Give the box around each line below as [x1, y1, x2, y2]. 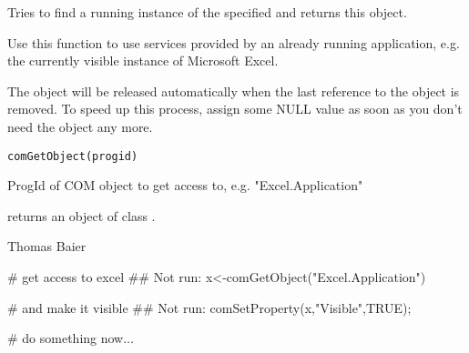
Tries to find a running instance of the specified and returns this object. [7, 3, 407, 21]
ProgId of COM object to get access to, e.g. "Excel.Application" [7, 176, 363, 195]
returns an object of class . [7, 206, 156, 225]
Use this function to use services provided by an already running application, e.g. [7, 33, 460, 52]
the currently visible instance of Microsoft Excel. [7, 51, 279, 70]
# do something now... [7, 328, 134, 348]
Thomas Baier [7, 237, 87, 256]
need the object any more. [7, 116, 153, 136]
